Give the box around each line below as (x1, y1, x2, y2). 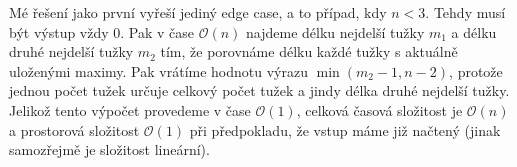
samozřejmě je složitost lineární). (9, 139, 210, 160)
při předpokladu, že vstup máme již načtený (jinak (189, 119, 501, 140)
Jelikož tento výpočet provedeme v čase (9, 99, 251, 120)
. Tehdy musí (425, 2, 506, 22)
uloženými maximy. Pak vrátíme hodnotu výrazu (9, 60, 308, 81)
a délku (451, 21, 497, 42)
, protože (449, 60, 503, 81)
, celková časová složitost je (296, 99, 463, 120)
